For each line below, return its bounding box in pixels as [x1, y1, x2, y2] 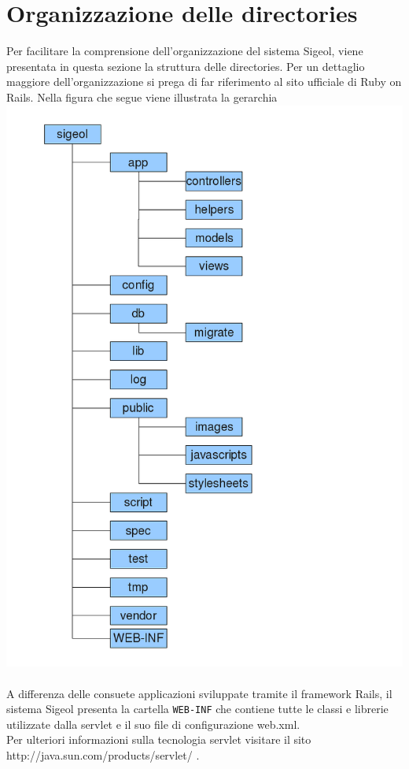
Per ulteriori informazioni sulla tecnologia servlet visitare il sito [6, 731, 311, 748]
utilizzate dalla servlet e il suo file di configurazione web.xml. [6, 715, 300, 732]
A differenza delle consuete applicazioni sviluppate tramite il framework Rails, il [6, 685, 392, 701]
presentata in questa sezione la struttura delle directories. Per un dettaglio [6, 58, 365, 74]
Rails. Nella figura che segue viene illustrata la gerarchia [6, 88, 278, 105]
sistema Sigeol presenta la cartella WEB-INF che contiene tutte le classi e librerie [6, 700, 389, 717]
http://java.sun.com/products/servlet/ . [6, 746, 200, 763]
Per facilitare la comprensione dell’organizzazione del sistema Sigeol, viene [6, 43, 363, 59]
